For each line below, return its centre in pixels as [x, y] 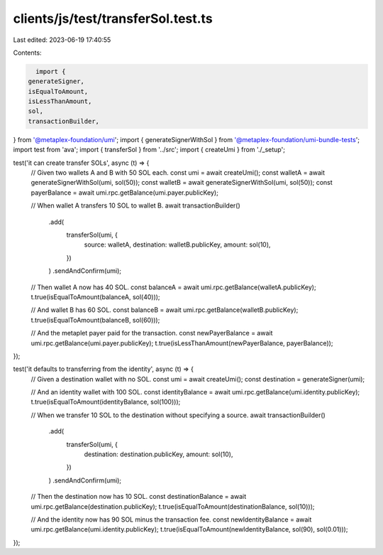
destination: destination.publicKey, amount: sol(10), [159, 454]
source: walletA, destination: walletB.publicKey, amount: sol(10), [177, 244]
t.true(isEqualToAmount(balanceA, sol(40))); [95, 297]
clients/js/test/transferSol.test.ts [113, 18]
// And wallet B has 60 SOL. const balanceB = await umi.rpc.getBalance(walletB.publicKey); [165, 310]
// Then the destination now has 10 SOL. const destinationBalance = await [139, 497]
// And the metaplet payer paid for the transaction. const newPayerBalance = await [152, 333]
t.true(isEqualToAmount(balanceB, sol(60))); [95, 320]
